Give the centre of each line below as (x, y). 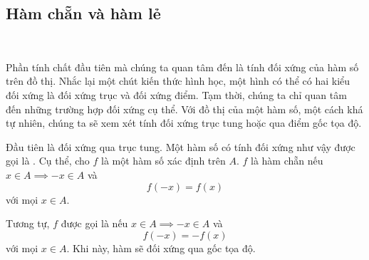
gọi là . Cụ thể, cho (48, 161)
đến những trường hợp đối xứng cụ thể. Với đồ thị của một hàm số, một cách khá (184, 109)
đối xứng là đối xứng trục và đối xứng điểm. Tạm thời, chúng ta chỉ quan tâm (176, 94)
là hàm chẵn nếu (287, 161)
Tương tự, (28, 223)
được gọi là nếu (94, 223)
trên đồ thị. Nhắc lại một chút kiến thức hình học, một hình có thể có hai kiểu (178, 81)
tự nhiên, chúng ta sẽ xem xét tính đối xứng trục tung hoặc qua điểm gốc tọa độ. (184, 123)
